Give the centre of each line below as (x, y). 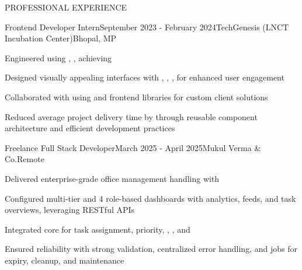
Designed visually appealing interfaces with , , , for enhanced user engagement (145, 77)
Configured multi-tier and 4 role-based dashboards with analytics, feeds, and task (150, 198)
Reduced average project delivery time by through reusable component (131, 116)
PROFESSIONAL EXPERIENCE (66, 7)
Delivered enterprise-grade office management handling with (112, 178)
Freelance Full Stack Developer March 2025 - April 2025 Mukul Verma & (133, 147)
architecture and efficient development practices (90, 128)
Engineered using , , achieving (58, 57)
